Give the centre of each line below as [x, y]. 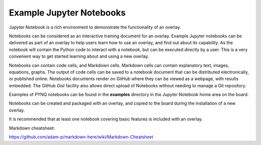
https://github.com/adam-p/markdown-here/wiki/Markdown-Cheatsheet [81, 137]
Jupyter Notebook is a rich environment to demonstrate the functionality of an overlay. [95, 27]
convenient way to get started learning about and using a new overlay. [79, 56]
